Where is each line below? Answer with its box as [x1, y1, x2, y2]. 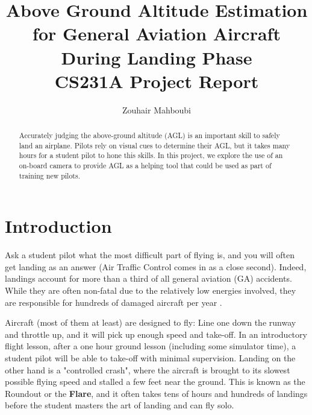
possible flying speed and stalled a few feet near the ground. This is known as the [5, 375, 305, 388]
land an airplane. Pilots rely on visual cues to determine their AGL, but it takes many [19, 140, 290, 150]
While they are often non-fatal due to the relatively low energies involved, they [5, 284, 296, 297]
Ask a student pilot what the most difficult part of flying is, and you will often [5, 249, 295, 261]
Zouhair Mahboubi [122, 103, 192, 116]
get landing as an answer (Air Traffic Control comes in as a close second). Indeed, [5, 260, 307, 273]
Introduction [5, 214, 112, 238]
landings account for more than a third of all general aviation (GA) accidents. [5, 272, 292, 285]
